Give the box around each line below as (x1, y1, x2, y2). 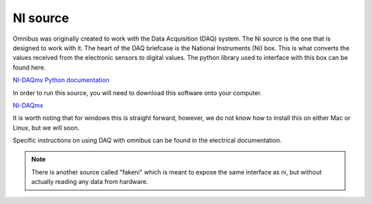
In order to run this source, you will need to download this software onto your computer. (12, 88, 262, 96)
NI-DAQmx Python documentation (12, 76, 110, 84)
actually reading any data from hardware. (31, 178, 148, 186)
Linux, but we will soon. (12, 123, 80, 132)
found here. (12, 63, 46, 72)
